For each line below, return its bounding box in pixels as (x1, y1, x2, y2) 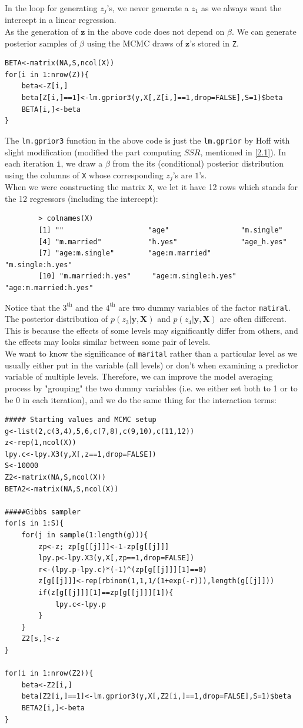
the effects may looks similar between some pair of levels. (5, 335, 211, 348)
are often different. (219, 313, 287, 325)
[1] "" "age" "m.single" (38, 226, 283, 235)
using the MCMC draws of (86, 36, 183, 49)
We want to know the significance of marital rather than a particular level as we (5, 347, 297, 360)
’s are (172, 168, 192, 181)
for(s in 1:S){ (5, 519, 64, 528)
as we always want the (201, 2, 282, 14)
